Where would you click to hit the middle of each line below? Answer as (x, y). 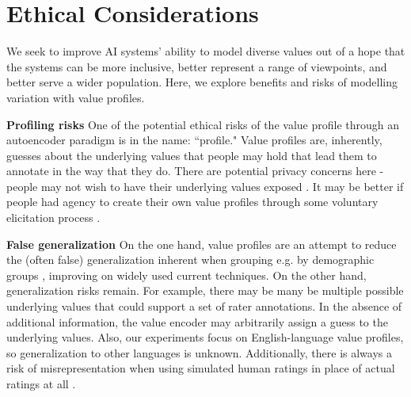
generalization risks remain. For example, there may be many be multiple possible (205, 290)
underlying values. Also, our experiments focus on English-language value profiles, (205, 337)
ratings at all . (41, 384)
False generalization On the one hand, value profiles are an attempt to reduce (202, 244)
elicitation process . (53, 218)
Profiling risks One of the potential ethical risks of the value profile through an (203, 124)
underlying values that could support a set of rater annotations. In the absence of (204, 306)
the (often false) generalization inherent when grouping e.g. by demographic (190, 260)
